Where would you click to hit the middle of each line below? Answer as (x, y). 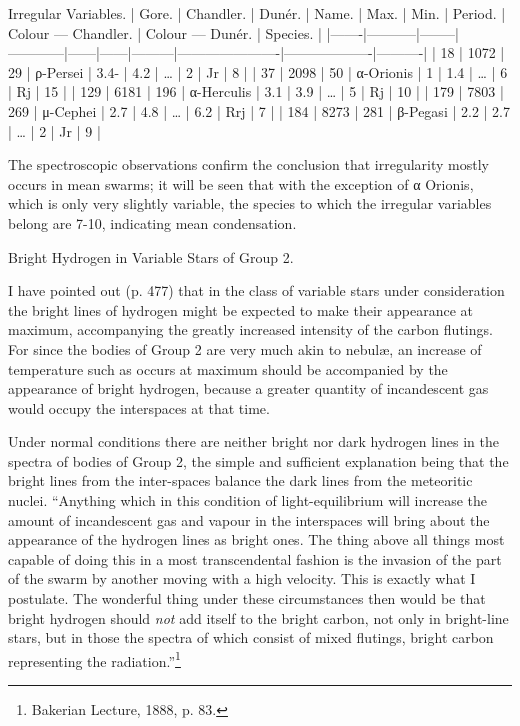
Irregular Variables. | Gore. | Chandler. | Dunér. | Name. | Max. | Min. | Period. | (257, 13)
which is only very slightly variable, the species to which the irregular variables (250, 203)
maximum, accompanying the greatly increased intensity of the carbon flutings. (250, 329)
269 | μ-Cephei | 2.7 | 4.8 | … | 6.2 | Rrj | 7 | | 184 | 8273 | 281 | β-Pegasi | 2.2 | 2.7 (259, 110)
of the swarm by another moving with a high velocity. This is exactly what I (242, 578)
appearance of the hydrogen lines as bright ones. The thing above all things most (256, 539)
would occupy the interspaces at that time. (139, 407)
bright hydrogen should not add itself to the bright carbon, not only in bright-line (258, 617)
